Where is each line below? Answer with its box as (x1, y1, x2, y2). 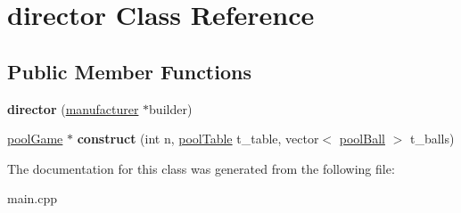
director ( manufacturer (7, 99, 139, 118)
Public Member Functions (7, 57, 251, 85)
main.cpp (7, 189, 58, 208)
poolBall (339, 129, 385, 148)
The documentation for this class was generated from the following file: (7, 159, 395, 177)
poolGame (7, 129, 63, 148)
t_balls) (409, 129, 455, 148)
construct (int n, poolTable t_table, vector (77, 129, 319, 148)
